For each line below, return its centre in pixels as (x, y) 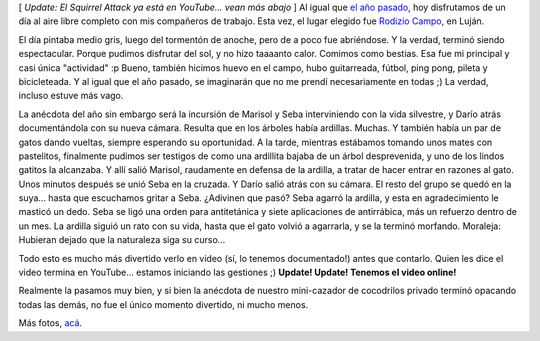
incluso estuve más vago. (71, 96)
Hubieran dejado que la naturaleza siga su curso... (122, 240)
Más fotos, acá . (50, 323)
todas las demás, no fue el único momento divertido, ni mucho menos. (163, 304)
